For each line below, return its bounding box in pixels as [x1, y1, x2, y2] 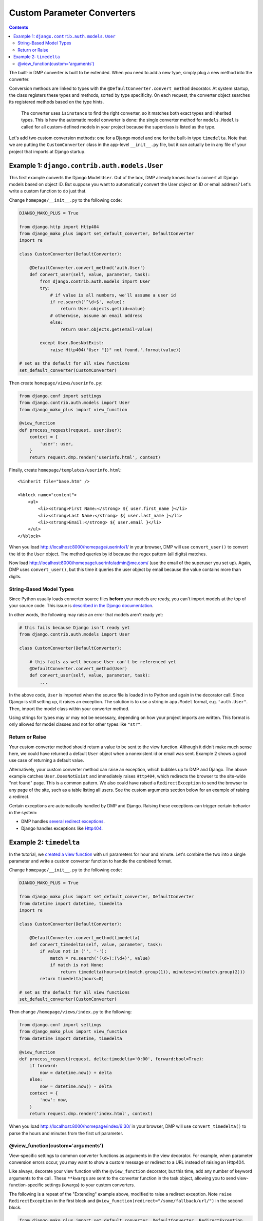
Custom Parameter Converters [9, 7, 136, 18]
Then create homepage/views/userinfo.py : [9, 380, 103, 386]
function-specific [9, 1182, 44, 1188]
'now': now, [39, 1097, 68, 1103]
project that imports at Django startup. [9, 148, 86, 154]
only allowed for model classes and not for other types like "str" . [9, 721, 142, 727]
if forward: [29, 1063, 58, 1069]
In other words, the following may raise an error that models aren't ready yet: [9, 611, 163, 617]
